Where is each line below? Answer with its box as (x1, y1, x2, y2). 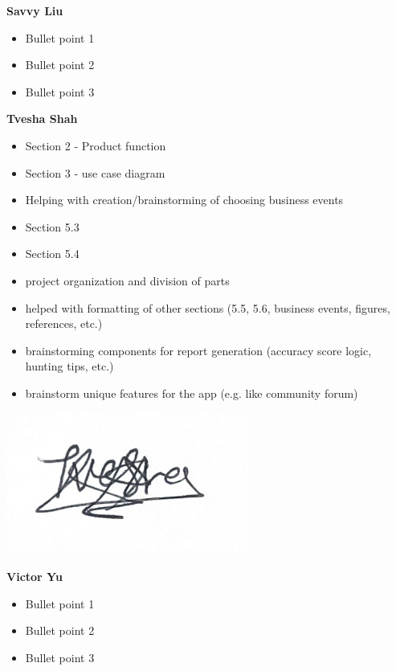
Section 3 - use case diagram (25, 164, 165, 181)
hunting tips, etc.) (25, 358, 114, 374)
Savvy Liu (6, 2, 63, 18)
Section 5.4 (25, 245, 80, 262)
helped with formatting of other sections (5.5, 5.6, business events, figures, (25, 299, 390, 316)
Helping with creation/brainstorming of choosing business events (25, 191, 344, 208)
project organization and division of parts (25, 272, 230, 288)
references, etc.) (25, 315, 103, 332)
